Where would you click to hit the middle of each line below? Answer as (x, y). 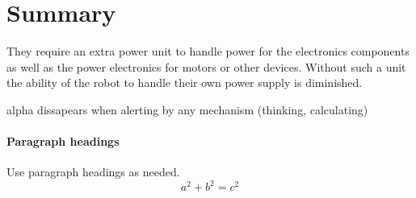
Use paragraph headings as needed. (93, 172)
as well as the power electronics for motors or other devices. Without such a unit (206, 66)
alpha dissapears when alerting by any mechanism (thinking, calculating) (187, 109)
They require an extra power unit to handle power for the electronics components (208, 51)
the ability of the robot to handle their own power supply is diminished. (185, 82)
